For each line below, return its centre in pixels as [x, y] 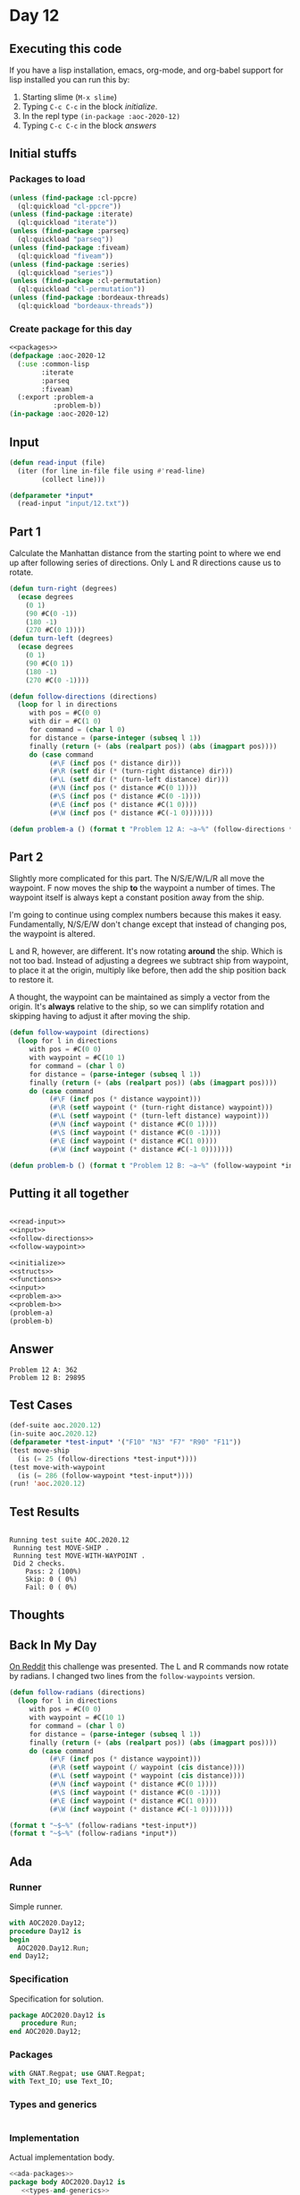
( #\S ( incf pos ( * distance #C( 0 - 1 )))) [125, 797]
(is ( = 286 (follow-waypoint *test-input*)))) [105, 1475]
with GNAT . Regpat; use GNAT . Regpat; [77, 2073]
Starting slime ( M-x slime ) [70, 97]
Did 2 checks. [39, 1564]
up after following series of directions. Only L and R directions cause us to [145, 563]
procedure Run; [49, 2024]
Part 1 [25, 532]
